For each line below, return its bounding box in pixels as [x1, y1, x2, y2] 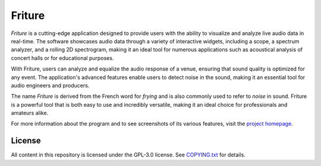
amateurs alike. [11, 110, 49, 117]
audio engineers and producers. [11, 82, 90, 89]
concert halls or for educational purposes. [11, 54, 114, 62]
